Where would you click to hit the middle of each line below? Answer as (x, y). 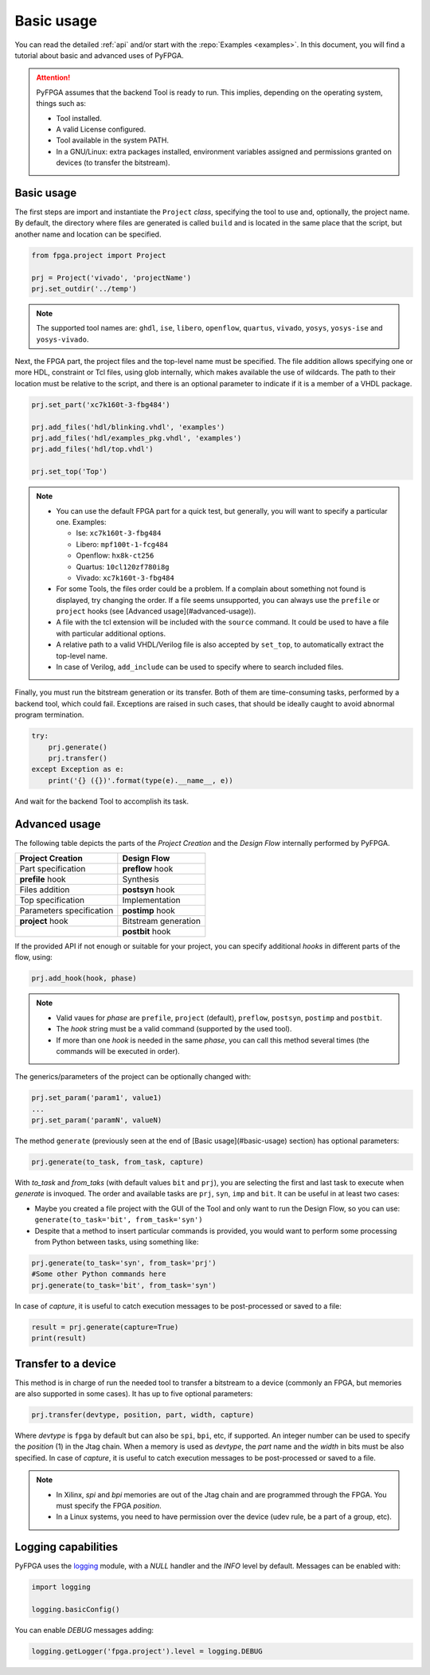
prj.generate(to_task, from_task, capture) (118, 1162)
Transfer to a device (66, 1363)
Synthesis (141, 879)
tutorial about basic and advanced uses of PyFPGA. (99, 55)
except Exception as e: (78, 769)
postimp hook (149, 910)
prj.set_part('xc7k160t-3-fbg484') (101, 405)
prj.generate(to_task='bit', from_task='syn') (124, 1285)
